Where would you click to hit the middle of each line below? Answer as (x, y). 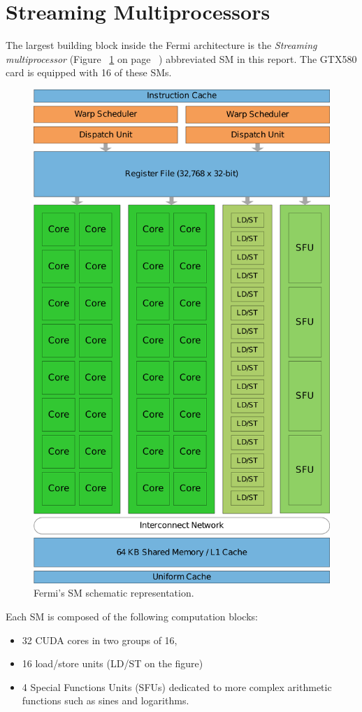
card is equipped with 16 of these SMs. (89, 72)
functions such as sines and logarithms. (106, 700)
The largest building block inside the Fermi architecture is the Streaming (161, 45)
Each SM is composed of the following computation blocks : (132, 617)
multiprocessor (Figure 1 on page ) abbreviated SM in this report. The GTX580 (181, 58)
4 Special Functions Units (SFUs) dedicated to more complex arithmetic (177, 686)
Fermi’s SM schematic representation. (114, 593)
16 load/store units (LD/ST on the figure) (113, 663)
